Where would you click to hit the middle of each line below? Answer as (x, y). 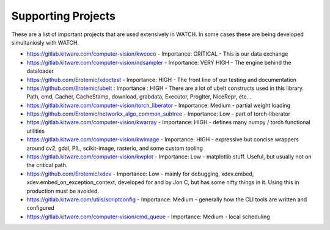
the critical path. (47, 165)
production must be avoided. (63, 191)
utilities (36, 131)
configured (40, 208)
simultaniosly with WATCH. (45, 42)
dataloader (40, 71)
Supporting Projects (64, 16)
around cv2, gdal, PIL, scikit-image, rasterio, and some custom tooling (115, 148)
